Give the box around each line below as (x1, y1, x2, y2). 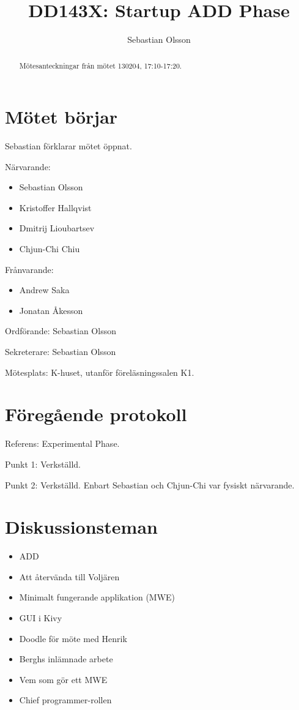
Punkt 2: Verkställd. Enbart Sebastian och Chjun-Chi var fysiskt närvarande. (5, 478, 295, 491)
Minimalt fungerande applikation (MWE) (19, 591, 175, 603)
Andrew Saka (19, 283, 70, 296)
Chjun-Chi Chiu (19, 242, 80, 255)
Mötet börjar (5, 104, 118, 129)
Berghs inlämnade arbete (19, 652, 113, 665)
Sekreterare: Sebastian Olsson (5, 345, 116, 358)
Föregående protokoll (5, 402, 187, 427)
